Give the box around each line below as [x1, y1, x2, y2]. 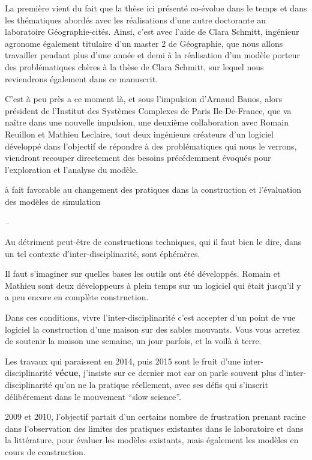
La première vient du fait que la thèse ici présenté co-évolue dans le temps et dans [5, 2, 307, 14]
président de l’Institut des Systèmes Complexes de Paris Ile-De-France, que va [5, 104, 292, 117]
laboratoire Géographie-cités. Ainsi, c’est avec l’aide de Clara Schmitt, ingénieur [5, 25, 299, 38]
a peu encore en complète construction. [5, 291, 149, 303]
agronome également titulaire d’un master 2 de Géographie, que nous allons [5, 37, 283, 49]
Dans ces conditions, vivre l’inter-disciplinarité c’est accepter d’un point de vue [5, 311, 296, 324]
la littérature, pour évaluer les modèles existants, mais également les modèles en [5, 434, 299, 446]
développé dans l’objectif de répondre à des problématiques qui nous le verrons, [5, 139, 297, 152]
